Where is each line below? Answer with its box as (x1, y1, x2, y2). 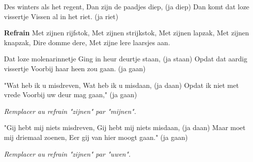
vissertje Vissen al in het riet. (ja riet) (4, 11, 119, 21)
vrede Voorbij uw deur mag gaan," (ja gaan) (4, 89, 137, 100)
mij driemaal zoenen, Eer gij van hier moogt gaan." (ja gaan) (4, 132, 188, 142)
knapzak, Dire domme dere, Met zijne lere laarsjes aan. (4, 37, 170, 47)
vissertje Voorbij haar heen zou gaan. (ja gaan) (4, 63, 146, 73)
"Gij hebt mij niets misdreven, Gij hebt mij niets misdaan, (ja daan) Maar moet (4, 122, 246, 133)
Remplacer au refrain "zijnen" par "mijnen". (4, 106, 136, 116)
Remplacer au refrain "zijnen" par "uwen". (4, 148, 131, 159)
